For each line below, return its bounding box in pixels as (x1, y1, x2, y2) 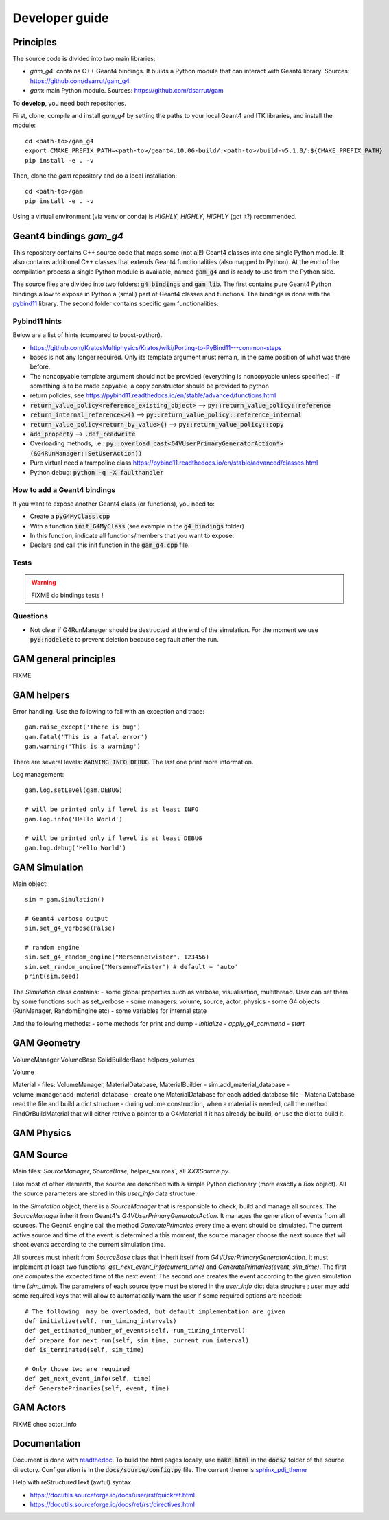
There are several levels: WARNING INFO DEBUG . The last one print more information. (12, 758, 254, 766)
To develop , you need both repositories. (12, 99, 127, 107)
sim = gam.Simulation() (25, 896, 105, 903)
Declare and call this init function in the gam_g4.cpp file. (30, 541, 190, 549)
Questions (12, 611, 48, 621)
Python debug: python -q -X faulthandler (30, 468, 164, 476)
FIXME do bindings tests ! (31, 591, 104, 599)
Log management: (12, 770, 64, 778)
